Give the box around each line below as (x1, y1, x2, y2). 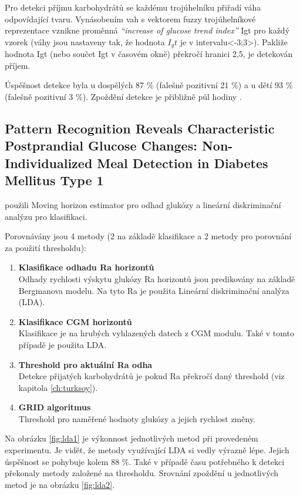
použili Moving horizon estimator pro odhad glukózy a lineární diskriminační (5, 198, 281, 210)
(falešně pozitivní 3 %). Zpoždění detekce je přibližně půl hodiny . (5, 91, 242, 103)
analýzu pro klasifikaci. (5, 210, 87, 222)
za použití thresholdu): (5, 241, 86, 253)
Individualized (5, 153, 93, 172)
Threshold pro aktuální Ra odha (18, 358, 153, 370)
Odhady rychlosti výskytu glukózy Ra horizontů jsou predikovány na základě (18, 272, 295, 285)
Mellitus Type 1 (5, 171, 104, 189)
